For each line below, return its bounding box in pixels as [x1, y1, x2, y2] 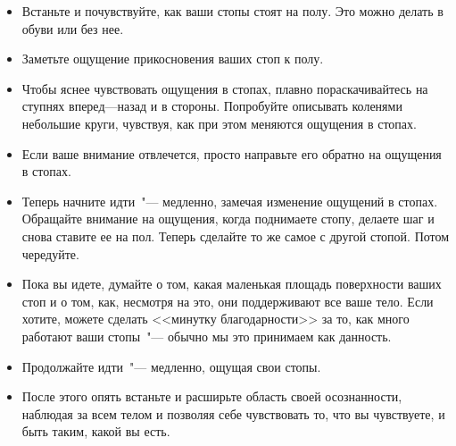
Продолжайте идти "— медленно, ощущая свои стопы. [21, 357, 321, 375]
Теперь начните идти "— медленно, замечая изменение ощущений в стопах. [21, 191, 438, 210]
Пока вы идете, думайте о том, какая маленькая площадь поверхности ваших [21, 274, 442, 293]
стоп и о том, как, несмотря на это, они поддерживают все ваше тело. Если [21, 291, 434, 310]
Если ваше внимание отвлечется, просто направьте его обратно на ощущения [21, 144, 442, 163]
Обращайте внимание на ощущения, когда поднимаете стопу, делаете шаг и [21, 209, 435, 228]
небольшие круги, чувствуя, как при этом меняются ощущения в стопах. [21, 114, 417, 132]
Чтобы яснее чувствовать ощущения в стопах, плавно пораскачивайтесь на [21, 79, 428, 97]
